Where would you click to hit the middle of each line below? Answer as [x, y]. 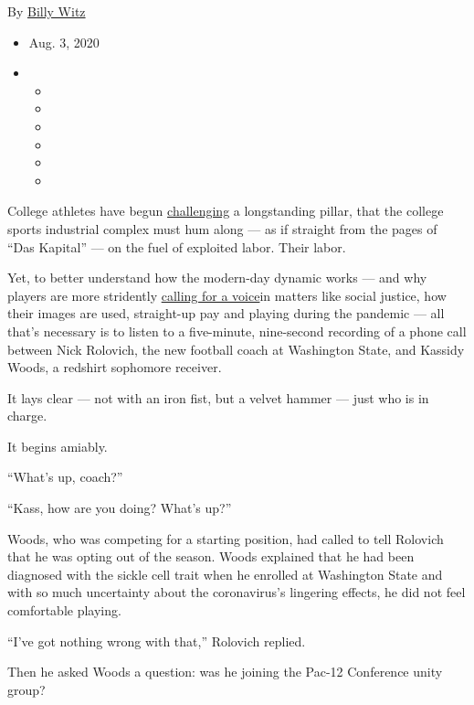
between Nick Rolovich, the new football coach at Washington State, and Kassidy [236, 349]
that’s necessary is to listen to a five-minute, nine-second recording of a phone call [237, 331]
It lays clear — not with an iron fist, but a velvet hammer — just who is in [218, 397]
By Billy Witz [47, 11]
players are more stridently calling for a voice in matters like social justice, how [227, 295]
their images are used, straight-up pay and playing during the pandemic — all [226, 313]
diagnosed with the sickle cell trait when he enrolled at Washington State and [225, 574]
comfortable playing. [64, 610]
